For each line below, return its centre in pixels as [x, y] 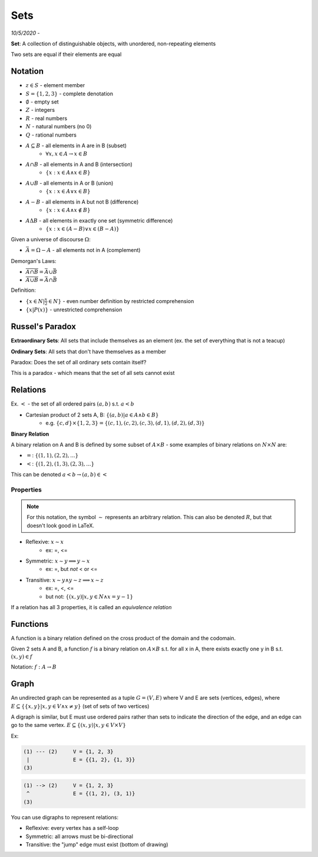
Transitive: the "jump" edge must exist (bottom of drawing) [97, 844]
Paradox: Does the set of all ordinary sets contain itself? [79, 363]
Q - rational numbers [51, 135]
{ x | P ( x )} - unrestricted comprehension [74, 310]
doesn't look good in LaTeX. [60, 525]
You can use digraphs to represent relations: [65, 817]
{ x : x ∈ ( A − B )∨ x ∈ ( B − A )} [83, 229]
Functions [30, 624]
